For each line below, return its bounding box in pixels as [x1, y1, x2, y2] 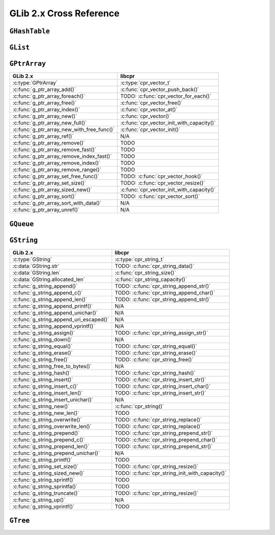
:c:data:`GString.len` [12, 269, 61, 276]
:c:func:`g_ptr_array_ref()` [12, 133, 74, 140]
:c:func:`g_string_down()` [12, 336, 73, 343]
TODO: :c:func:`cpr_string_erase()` [115, 349, 198, 356]
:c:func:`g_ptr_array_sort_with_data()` [12, 200, 102, 207]
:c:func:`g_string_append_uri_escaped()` [12, 316, 109, 323]
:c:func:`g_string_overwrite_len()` [12, 423, 92, 430]
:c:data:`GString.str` [12, 262, 60, 269]
